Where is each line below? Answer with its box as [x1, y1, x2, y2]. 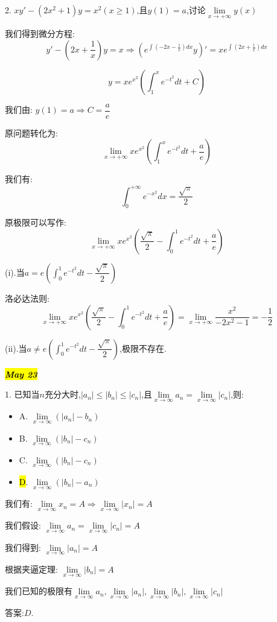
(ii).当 [5, 341, 27, 354]
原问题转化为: [5, 126, 58, 139]
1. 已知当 [5, 388, 40, 401]
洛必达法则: [5, 291, 49, 304]
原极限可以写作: [5, 216, 66, 229]
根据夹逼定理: [5, 562, 58, 575]
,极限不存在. [119, 341, 167, 354]
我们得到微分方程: [5, 27, 75, 40]
